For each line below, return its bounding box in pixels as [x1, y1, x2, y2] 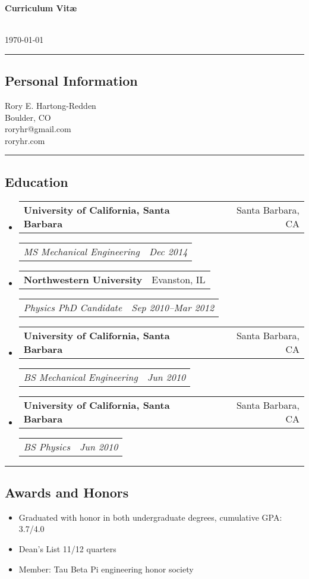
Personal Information [5, 71, 138, 90]
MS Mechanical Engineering [23, 244, 140, 258]
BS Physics [23, 439, 70, 453]
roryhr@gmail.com [5, 123, 71, 135]
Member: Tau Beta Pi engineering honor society [18, 562, 194, 575]
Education [5, 172, 68, 190]
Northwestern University [23, 272, 143, 286]
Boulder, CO [5, 111, 51, 123]
